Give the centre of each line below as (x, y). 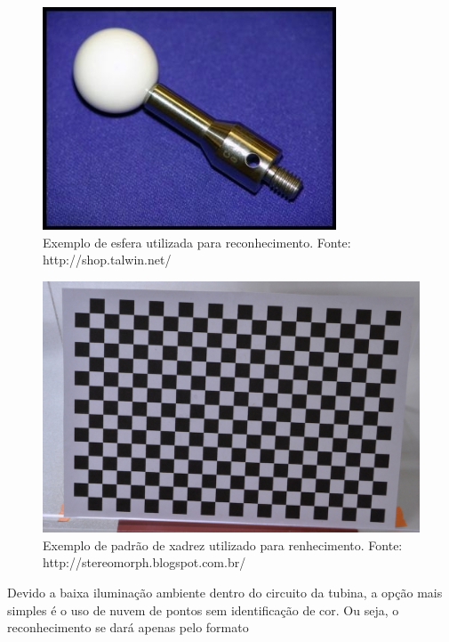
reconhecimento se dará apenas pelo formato (128, 627)
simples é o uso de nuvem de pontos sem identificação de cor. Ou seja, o (203, 609)
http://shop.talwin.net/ (107, 260)
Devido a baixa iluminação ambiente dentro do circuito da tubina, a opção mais (225, 592)
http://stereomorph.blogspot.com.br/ (144, 562)
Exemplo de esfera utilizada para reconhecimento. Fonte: (197, 242)
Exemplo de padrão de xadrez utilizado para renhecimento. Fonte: (223, 544)
